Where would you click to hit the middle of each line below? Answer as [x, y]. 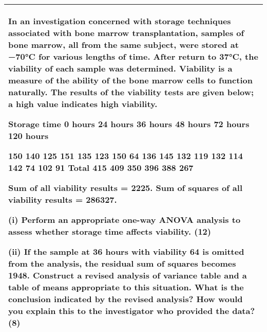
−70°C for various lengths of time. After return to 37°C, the [133, 56]
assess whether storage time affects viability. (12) [110, 231]
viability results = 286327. [63, 199]
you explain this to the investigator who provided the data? [132, 311]
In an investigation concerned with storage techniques [120, 21]
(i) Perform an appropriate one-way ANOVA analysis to [125, 220]
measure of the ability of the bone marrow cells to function [130, 80]
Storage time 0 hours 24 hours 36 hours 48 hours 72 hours [129, 124]
